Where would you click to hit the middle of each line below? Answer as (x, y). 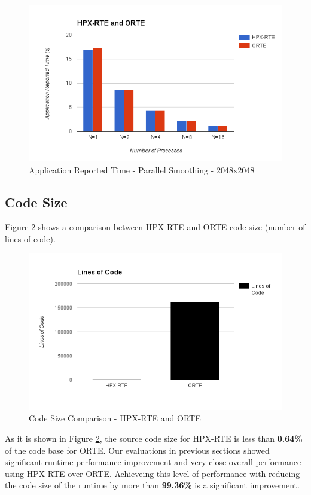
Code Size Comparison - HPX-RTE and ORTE (115, 418)
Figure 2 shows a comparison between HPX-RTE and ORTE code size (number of (155, 227)
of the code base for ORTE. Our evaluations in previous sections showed (137, 450)
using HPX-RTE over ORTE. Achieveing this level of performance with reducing (153, 473)
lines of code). (30, 239)
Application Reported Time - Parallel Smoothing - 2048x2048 (142, 169)
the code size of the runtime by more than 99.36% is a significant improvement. (152, 485)
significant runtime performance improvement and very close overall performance (153, 462)
